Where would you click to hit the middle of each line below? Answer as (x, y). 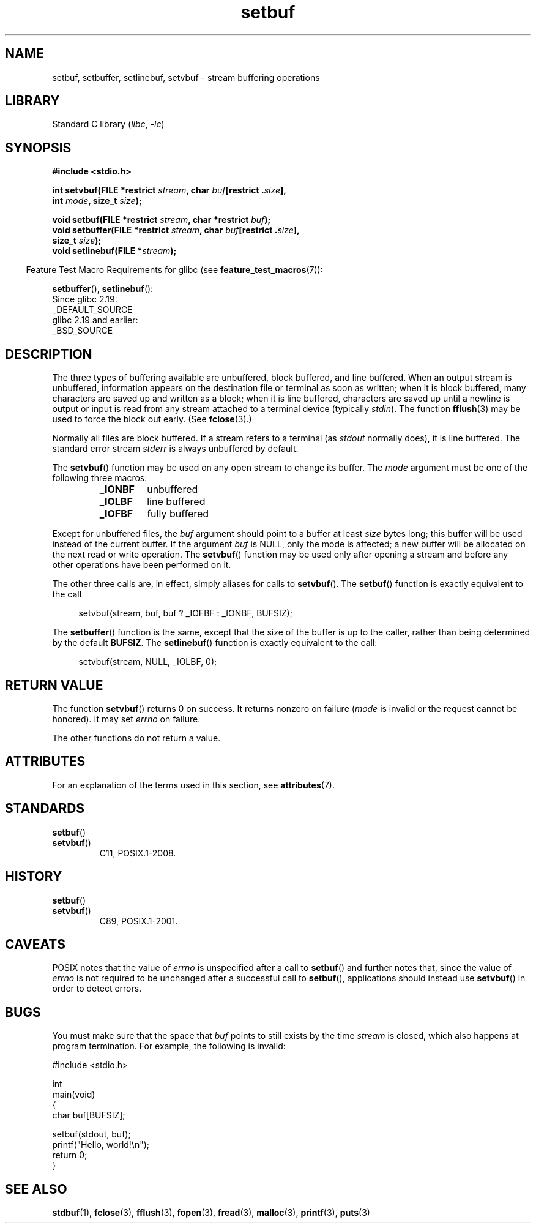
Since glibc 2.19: (85, 299)
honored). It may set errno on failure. (126, 719)
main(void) (74, 1095)
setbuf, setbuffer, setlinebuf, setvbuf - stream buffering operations (186, 77)
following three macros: (100, 478)
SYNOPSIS (38, 148)
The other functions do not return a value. (136, 738)
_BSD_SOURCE (83, 331)
